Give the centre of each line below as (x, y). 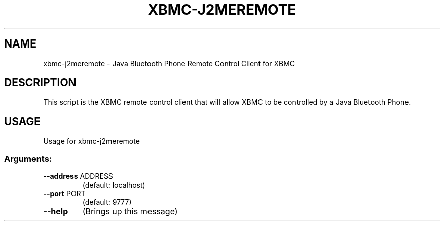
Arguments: (28, 159)
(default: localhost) (114, 185)
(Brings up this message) (130, 212)
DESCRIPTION (40, 83)
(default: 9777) (107, 202)
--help (56, 212)
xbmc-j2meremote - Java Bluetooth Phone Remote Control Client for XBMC (169, 63)
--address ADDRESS (78, 176)
